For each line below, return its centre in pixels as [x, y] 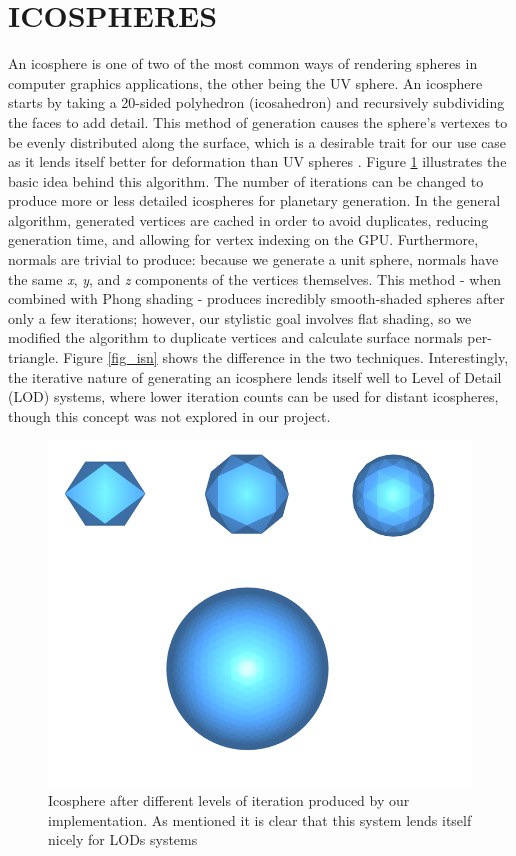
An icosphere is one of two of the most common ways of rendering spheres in [243, 63]
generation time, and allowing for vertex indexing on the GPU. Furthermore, [243, 239]
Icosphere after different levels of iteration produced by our [229, 800]
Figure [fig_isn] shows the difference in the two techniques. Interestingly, [286, 357]
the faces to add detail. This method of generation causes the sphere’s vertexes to [258, 121]
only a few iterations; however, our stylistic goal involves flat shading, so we [240, 317]
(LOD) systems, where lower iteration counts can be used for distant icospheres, [253, 396]
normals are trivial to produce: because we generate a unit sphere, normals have [253, 259]
